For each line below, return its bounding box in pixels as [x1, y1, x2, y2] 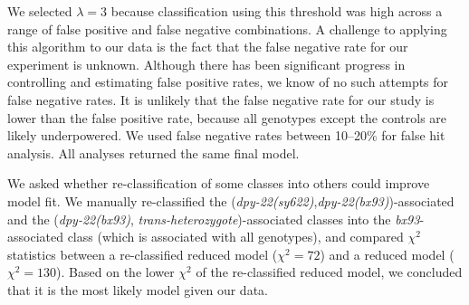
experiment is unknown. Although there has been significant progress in [7, 54, 406, 73]
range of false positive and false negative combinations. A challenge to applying [7, 19, 447, 38]
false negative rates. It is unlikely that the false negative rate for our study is [7, 90, 435, 109]
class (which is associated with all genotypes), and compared [67, 227, 404, 246]
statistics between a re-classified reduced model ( [7, 244, 278, 263]
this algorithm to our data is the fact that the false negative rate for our [7, 37, 408, 56]
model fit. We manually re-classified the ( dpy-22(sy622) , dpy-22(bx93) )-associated [7, 191, 455, 210]
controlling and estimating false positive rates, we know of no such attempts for [7, 72, 449, 91]
